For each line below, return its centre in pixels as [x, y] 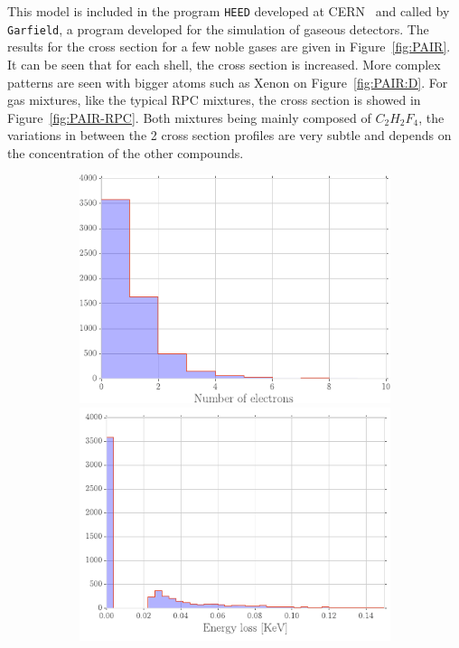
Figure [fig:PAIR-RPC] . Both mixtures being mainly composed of [189, 117]
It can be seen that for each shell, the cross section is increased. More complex [224, 64]
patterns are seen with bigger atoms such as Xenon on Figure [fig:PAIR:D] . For [228, 82]
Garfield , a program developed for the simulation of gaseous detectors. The [218, 28]
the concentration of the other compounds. [126, 152]
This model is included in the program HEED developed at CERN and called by [229, 11]
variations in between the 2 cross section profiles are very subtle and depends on [229, 135]
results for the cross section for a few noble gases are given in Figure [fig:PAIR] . [229, 47]
